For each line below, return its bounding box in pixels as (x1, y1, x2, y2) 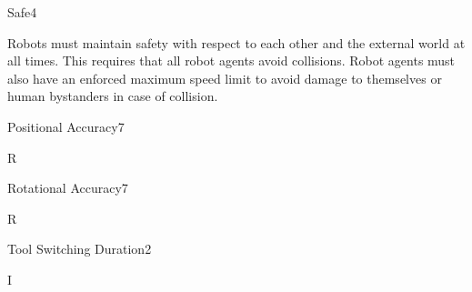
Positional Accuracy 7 (7, 116, 125, 136)
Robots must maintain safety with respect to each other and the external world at (7, 33, 466, 52)
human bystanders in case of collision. (7, 86, 218, 106)
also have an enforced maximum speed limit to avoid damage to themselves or (7, 68, 442, 87)
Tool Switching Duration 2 (7, 239, 152, 258)
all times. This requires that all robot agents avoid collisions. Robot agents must (7, 51, 456, 70)
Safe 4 (7, 3, 37, 21)
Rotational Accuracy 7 (7, 178, 128, 197)
